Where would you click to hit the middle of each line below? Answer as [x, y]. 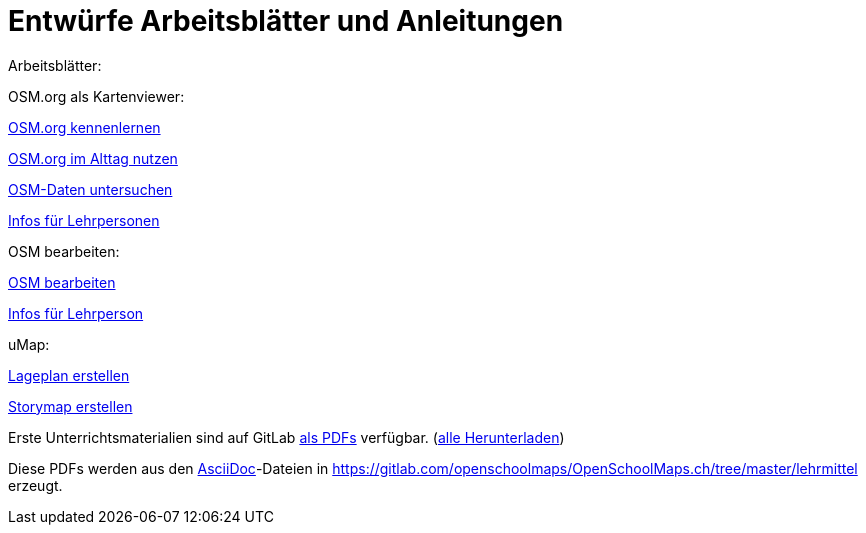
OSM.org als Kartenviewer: [96, 96]
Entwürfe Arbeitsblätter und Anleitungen [286, 21]
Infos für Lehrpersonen [84, 220]
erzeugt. [35, 485]
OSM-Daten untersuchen [90, 189]
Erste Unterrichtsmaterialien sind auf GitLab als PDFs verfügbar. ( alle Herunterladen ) [286, 437]
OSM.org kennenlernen [84, 127]
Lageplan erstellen [69, 375]
